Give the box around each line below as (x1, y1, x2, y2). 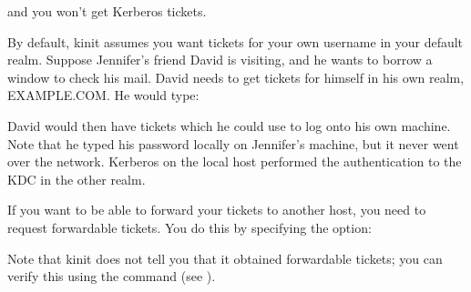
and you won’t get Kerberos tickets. (7, 2, 207, 20)
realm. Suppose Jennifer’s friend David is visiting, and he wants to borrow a (7, 50, 433, 69)
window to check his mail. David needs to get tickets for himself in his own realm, (7, 67, 465, 86)
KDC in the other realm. (7, 169, 146, 188)
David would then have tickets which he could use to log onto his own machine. (7, 116, 451, 135)
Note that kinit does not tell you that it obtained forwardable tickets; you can (7, 248, 443, 267)
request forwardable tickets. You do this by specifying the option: (7, 217, 372, 237)
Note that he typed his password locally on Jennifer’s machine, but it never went (7, 134, 459, 153)
